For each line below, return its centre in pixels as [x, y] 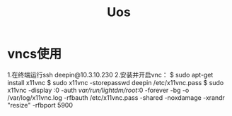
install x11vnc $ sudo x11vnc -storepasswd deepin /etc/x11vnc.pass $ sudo [116, 82]
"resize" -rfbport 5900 [40, 105]
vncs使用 [35, 54]
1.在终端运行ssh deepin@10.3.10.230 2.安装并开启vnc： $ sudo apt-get [110, 75]
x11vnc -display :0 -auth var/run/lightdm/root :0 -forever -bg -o [98, 90]
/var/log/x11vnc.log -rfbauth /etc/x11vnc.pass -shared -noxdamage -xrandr [116, 97]
